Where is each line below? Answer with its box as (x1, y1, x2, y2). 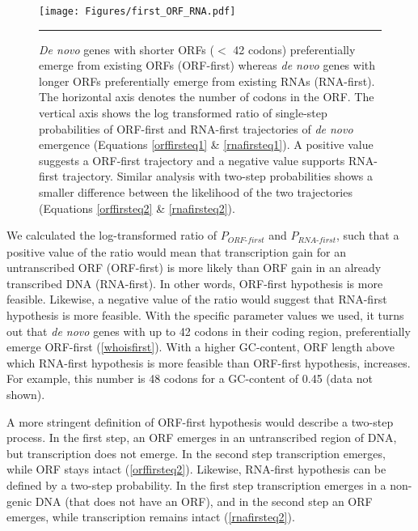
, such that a (336, 227, 399, 244)
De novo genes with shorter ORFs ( (39, 40, 214, 57)
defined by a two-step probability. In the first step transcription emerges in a (6, 476, 386, 493)
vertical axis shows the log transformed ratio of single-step (39, 104, 327, 121)
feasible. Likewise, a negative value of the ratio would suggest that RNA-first (6, 291, 387, 308)
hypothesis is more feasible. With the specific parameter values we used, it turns (6, 307, 404, 324)
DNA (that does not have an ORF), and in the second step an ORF (35, 492, 373, 509)
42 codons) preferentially (233, 40, 356, 57)
